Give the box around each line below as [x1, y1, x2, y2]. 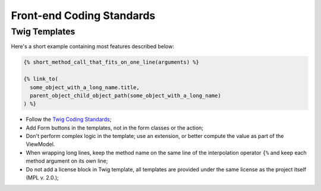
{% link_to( [23, 76, 59, 83]
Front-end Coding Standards [11, 9, 156, 22]
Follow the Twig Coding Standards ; [26, 116, 112, 123]
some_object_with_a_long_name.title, [30, 84, 140, 90]
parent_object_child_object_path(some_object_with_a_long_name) [30, 92, 221, 99]
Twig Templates [11, 26, 75, 37]
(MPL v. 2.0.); [26, 174, 59, 181]
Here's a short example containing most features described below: [11, 43, 175, 50]
